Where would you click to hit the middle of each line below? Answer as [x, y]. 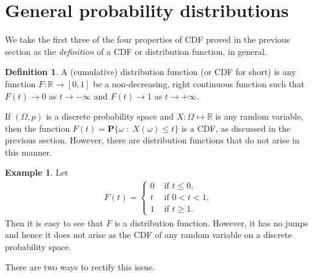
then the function [38, 128]
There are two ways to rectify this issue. [80, 267]
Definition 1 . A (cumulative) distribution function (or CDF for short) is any [151, 72]
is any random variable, [259, 116]
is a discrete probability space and [110, 116]
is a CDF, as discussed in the [236, 128]
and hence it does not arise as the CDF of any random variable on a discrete [149, 235]
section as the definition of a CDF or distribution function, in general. [136, 51]
